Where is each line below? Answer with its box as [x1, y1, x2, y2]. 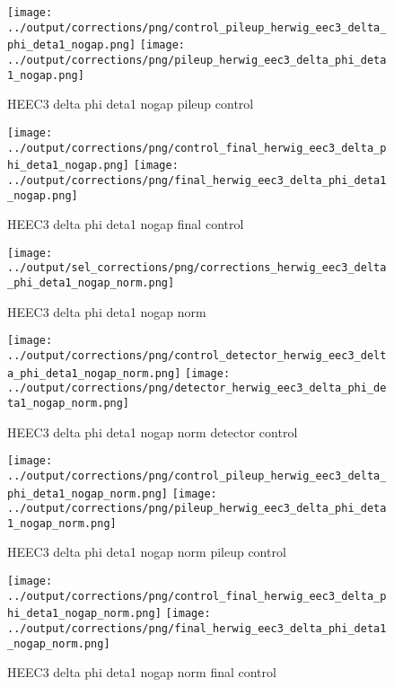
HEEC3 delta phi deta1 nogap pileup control [7, 94, 254, 113]
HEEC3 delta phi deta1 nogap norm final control [7, 663, 276, 682]
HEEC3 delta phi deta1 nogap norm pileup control [7, 542, 286, 561]
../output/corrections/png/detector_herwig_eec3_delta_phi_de [7, 382, 387, 395]
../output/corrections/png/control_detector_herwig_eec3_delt [7, 348, 387, 362]
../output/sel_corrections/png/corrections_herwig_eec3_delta [7, 261, 387, 275]
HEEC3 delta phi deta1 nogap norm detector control [7, 422, 298, 441]
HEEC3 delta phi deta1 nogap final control [7, 215, 244, 233]
